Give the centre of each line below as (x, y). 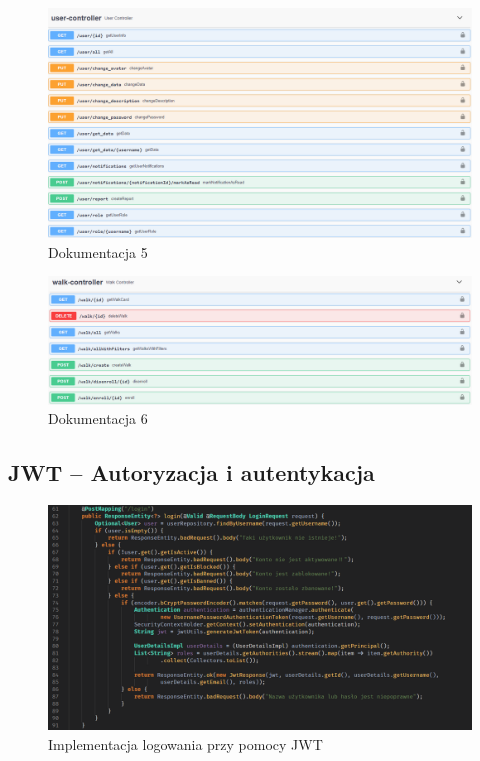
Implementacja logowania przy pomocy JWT (185, 744)
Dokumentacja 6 (98, 418)
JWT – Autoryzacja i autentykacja (191, 472)
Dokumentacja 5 (98, 251)
